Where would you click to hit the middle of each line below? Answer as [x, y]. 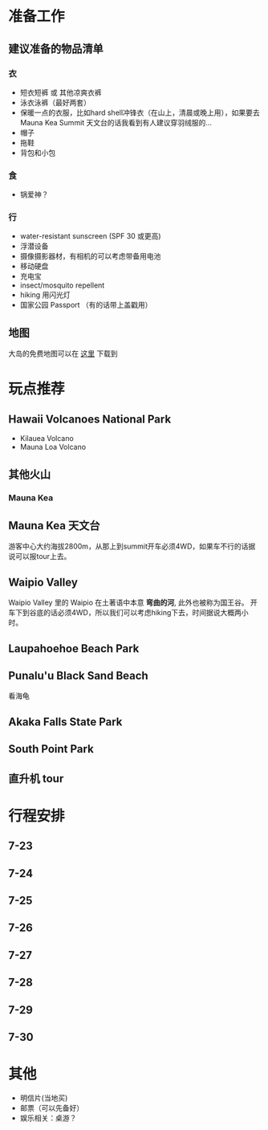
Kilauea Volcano [47, 439]
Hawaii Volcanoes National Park [90, 419]
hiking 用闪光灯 [45, 295]
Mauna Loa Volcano [53, 447]
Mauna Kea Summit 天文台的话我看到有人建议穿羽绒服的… [116, 122]
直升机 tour [36, 779]
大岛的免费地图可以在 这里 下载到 [63, 353]
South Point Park [51, 749]
